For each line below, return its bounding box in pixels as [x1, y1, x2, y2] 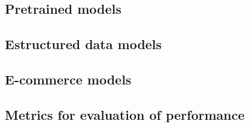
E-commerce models [5, 69, 132, 88]
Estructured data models [5, 35, 162, 53]
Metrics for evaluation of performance [5, 105, 245, 123]
